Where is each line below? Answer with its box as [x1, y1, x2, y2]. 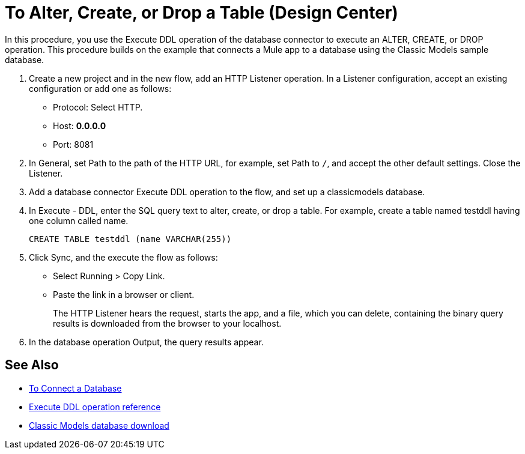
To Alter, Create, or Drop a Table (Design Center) [5, 2, 398, 23]
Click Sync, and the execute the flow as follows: [29, 252, 218, 262]
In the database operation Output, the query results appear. [29, 336, 264, 347]
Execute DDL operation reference [29, 401, 161, 412]
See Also [5, 357, 59, 373]
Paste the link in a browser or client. [53, 289, 195, 300]
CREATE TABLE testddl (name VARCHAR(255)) [29, 234, 232, 244]
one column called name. [29, 215, 129, 226]
